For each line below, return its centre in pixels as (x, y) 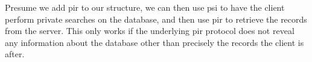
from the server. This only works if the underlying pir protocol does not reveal (150, 31)
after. (15, 54)
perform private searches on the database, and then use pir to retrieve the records (156, 19)
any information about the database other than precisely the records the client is (154, 42)
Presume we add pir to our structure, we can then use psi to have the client (145, 7)
